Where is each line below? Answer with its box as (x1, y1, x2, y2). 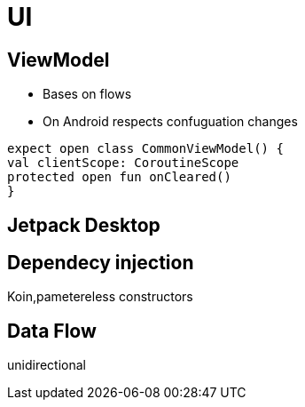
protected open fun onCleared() (7, 170, 231, 185)
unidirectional (7, 357, 86, 373)
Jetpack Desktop (7, 213, 160, 236)
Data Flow (7, 319, 97, 342)
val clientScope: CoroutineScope (7, 156, 239, 171)
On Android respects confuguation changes (43, 114, 298, 130)
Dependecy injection (7, 251, 194, 275)
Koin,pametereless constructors (7, 289, 193, 305)
